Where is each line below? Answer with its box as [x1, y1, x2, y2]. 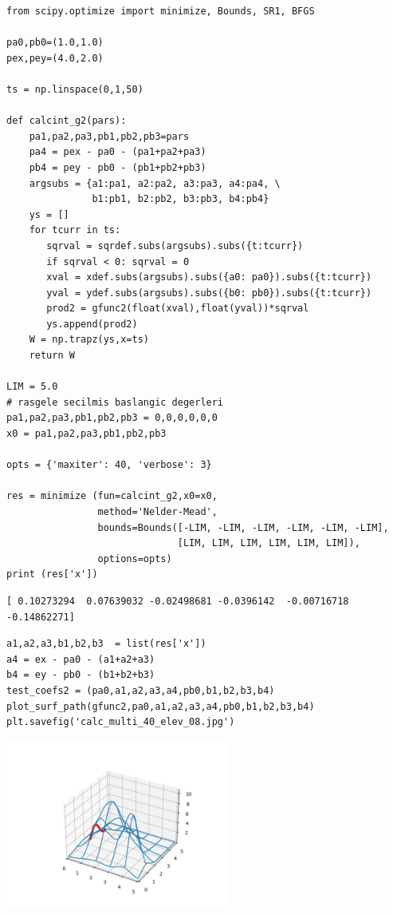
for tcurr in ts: [29, 224, 121, 236]
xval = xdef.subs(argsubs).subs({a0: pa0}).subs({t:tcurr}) [46, 271, 372, 283]
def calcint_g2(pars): [6, 115, 127, 127]
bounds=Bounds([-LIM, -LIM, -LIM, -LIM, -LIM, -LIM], [97, 521, 389, 533]
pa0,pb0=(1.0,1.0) [6, 37, 104, 49]
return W [29, 350, 75, 362]
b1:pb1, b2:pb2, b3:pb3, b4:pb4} [92, 193, 269, 205]
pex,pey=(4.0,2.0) [6, 52, 104, 64]
